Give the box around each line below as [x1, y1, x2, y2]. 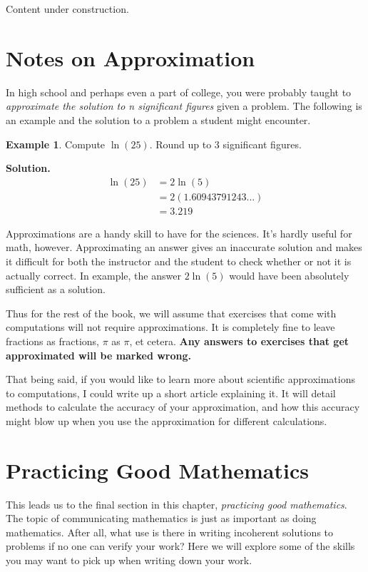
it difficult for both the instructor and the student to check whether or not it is [6, 253, 352, 268]
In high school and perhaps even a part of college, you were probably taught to [6, 84, 352, 99]
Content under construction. [6, 1, 129, 16]
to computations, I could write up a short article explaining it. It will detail [6, 385, 336, 400]
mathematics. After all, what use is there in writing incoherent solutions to [6, 524, 334, 539]
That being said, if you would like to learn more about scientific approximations [6, 372, 355, 387]
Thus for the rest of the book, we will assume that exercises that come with [6, 305, 337, 320]
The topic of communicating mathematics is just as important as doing [6, 511, 317, 526]
